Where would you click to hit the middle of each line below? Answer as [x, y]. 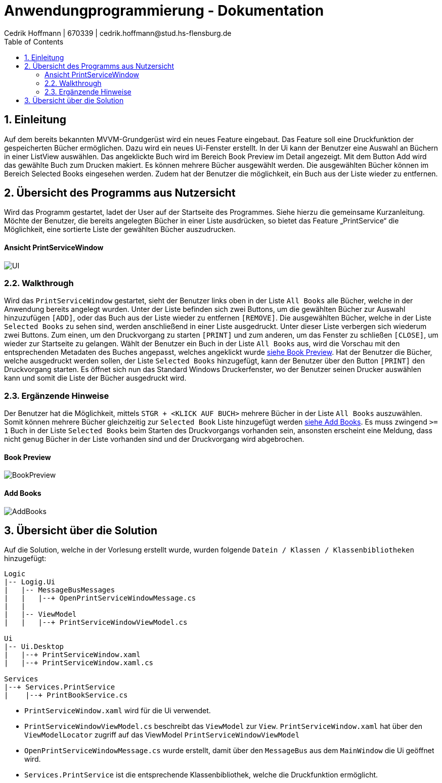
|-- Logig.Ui [30, 582]
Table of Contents [34, 41]
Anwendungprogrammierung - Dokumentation [164, 11]
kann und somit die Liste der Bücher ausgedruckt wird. [95, 378]
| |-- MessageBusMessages [60, 590]
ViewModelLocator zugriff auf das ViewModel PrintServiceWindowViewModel [162, 735]
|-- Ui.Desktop [34, 647]
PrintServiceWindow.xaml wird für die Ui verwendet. [118, 711]
